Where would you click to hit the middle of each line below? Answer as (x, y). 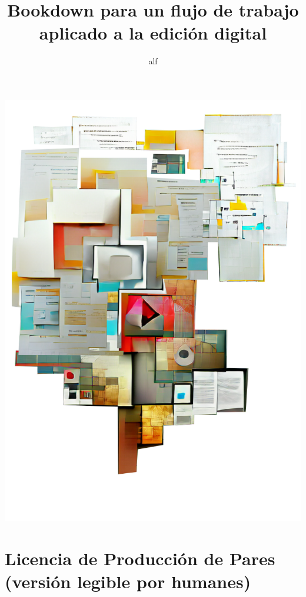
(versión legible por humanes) (128, 581)
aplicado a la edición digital (153, 33)
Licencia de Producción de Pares (140, 558)
